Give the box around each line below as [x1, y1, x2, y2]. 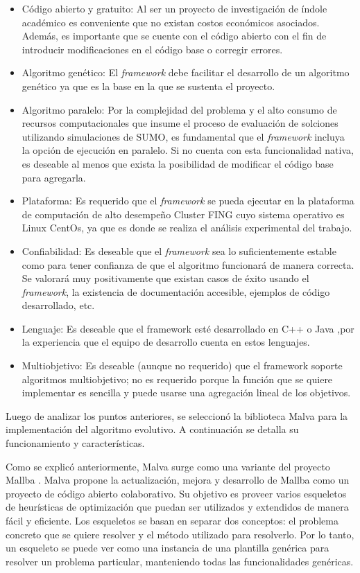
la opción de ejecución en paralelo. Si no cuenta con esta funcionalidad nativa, [22, 143, 354, 157]
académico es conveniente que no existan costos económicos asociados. [22, 15, 320, 29]
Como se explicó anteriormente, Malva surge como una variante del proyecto [6, 459, 330, 473]
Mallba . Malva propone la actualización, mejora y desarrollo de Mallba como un [6, 473, 350, 487]
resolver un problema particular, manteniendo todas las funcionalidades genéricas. [6, 554, 354, 568]
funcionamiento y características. [6, 436, 145, 450]
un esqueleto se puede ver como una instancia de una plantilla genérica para [6, 540, 329, 555]
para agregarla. [22, 170, 86, 184]
